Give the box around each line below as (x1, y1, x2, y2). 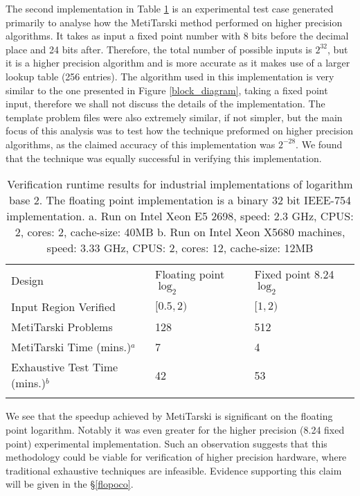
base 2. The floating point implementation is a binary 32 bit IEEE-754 (9, 192, 351, 209)
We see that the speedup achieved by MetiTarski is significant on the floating (6, 409, 333, 423)
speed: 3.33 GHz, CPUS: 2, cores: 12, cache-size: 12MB (46, 240, 314, 256)
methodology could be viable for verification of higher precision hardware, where (6, 450, 347, 464)
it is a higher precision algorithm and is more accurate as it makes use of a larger (6, 55, 350, 70)
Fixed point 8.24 (254, 266, 334, 283)
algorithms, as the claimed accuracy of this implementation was (6, 136, 276, 151)
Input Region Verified (11, 299, 116, 315)
